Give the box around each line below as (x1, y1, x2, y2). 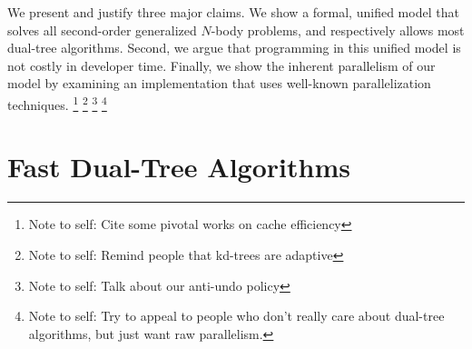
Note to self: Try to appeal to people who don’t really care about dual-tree (28, 306, 445, 325)
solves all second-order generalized (7, 20, 197, 39)
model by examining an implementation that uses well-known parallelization (7, 74, 431, 93)
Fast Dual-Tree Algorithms (7, 148, 350, 185)
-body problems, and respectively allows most (211, 20, 465, 39)
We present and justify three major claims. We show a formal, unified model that (7, 3, 459, 21)
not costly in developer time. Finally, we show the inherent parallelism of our (7, 55, 436, 75)
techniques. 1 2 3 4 (7, 92, 107, 114)
